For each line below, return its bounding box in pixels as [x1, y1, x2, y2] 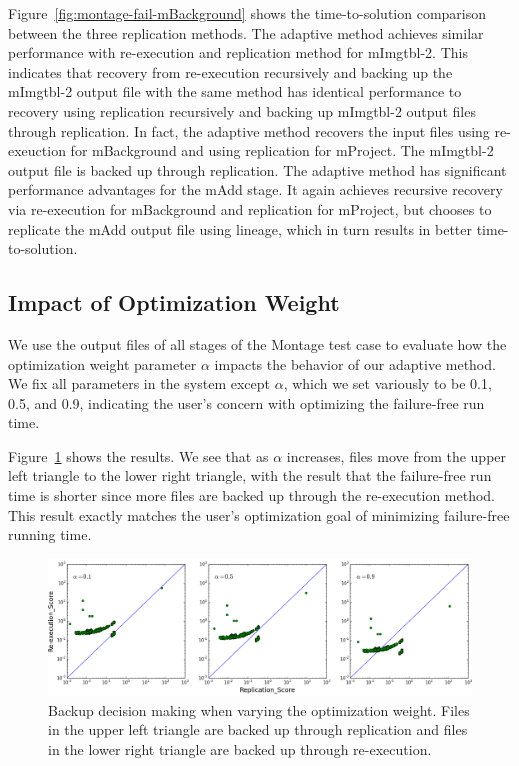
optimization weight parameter [8, 353, 197, 374]
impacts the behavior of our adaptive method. [214, 353, 496, 374]
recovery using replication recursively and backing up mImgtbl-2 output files [8, 100, 476, 121]
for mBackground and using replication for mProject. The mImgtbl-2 [70, 140, 494, 161]
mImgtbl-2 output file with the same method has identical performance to [8, 81, 462, 102]
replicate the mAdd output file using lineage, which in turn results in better [8, 218, 472, 239]
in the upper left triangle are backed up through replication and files [48, 719, 468, 740]
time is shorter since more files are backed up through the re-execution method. [8, 485, 496, 506]
